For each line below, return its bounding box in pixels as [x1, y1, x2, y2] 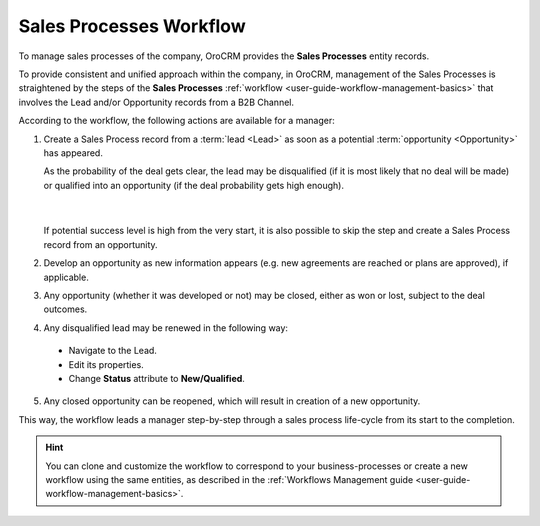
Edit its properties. [68, 358, 144, 370]
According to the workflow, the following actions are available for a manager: [18, 115, 335, 127]
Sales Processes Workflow [18, 15, 246, 37]
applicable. [43, 271, 89, 283]
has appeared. [43, 146, 104, 159]
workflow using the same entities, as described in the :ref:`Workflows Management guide [45, 473, 414, 485]
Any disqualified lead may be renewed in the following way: [43, 321, 289, 334]
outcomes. [43, 303, 88, 315]
